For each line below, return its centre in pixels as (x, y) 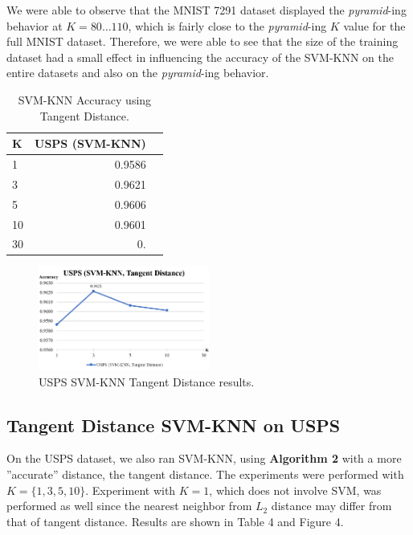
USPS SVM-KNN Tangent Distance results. (147, 381)
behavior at (35, 25)
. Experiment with (131, 490)
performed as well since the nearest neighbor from (129, 506)
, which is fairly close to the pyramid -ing (227, 25)
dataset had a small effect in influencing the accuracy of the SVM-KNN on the (200, 57)
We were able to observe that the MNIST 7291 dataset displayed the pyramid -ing (206, 10)
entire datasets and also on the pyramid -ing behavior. (138, 73)
